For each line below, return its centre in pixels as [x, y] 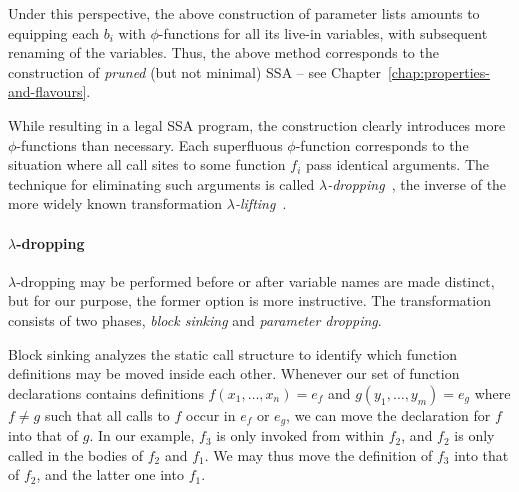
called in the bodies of [76, 454]
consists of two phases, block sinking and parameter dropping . [195, 319]
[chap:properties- [438, 71]
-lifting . [260, 203]
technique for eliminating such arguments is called [161, 183]
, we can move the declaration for [388, 414]
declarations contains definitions [106, 392]
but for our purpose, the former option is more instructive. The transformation [249, 300]
